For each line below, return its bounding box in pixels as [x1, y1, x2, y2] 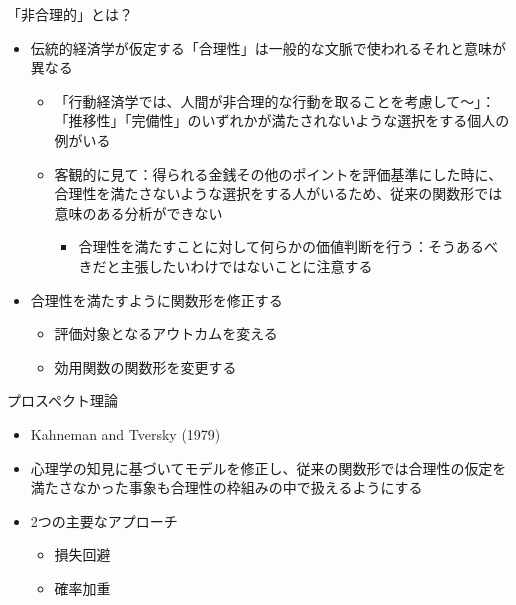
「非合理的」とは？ [7, 4, 133, 24]
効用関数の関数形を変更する [54, 356, 237, 377]
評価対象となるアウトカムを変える [54, 323, 278, 344]
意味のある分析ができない [54, 202, 223, 223]
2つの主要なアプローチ [30, 510, 178, 531]
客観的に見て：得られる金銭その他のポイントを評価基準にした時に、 [54, 163, 503, 184]
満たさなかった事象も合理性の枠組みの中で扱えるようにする [30, 477, 423, 498]
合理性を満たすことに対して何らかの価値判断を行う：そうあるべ [78, 236, 498, 257]
